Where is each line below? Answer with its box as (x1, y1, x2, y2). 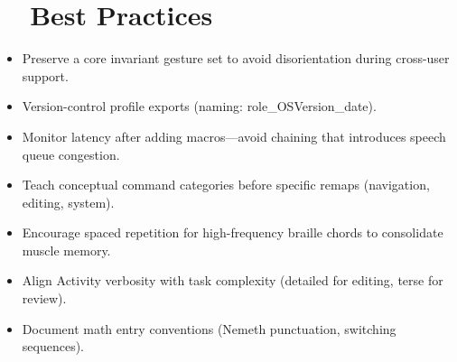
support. (22, 66, 69, 85)
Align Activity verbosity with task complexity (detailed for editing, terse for (22, 271, 443, 290)
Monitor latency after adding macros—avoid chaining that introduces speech (22, 126, 446, 145)
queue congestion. (22, 144, 120, 163)
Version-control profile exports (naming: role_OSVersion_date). (22, 97, 377, 116)
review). (22, 289, 67, 308)
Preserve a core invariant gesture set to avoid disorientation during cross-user (22, 49, 450, 68)
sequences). (22, 337, 84, 356)
